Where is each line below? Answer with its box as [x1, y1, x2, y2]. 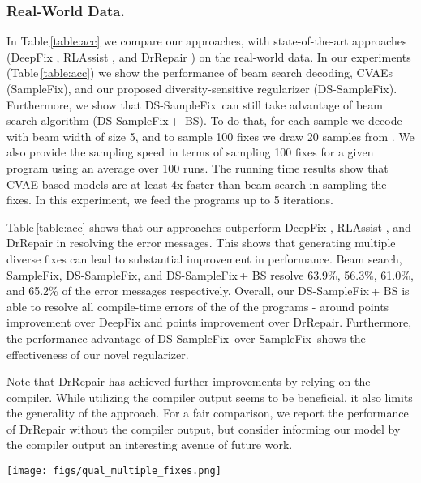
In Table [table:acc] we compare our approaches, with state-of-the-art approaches [6, 32, 407, 49]
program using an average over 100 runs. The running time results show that [6, 159, 389, 176]
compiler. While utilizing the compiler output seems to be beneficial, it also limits [6, 388, 413, 405]
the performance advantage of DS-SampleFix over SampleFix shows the [6, 329, 366, 346]
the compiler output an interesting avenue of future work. [6, 436, 293, 453]
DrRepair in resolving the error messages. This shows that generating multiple [6, 234, 396, 251]
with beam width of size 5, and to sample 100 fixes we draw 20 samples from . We [6, 127, 415, 144]
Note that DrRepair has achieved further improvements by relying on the [6, 373, 371, 390]
